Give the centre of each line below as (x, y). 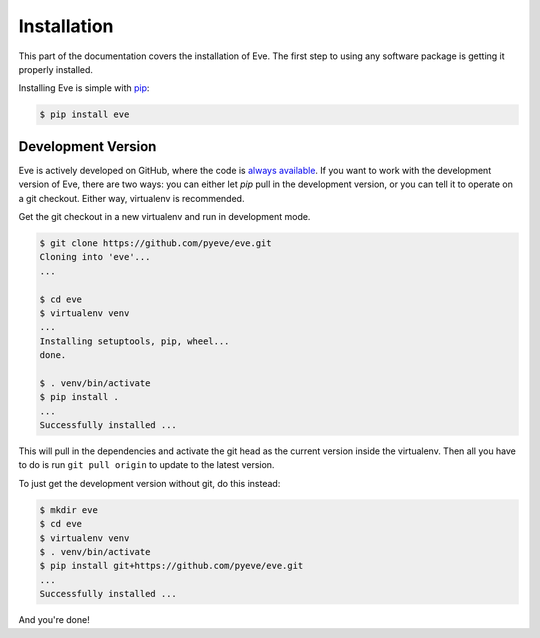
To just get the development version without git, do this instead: (149, 483)
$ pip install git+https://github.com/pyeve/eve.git (171, 566)
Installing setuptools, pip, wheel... (134, 341)
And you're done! (54, 620)
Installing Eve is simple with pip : (84, 88)
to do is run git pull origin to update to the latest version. (146, 465)
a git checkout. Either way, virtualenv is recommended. (131, 198)
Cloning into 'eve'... (95, 257)
